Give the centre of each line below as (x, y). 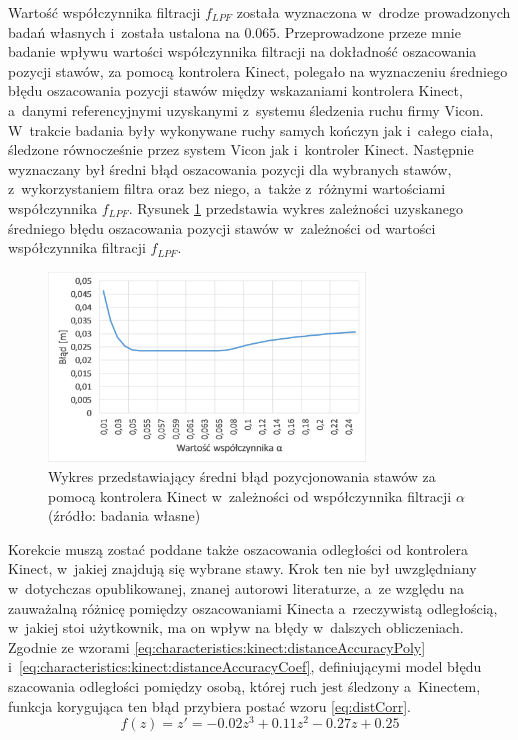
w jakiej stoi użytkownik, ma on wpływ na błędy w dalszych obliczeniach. (236, 627)
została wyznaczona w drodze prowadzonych (373, 12)
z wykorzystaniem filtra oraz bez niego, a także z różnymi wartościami (227, 188)
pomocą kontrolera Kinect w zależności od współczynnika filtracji (250, 495)
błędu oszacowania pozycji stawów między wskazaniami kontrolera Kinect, (235, 90)
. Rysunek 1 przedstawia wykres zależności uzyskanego (296, 207)
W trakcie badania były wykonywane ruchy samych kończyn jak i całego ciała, (251, 129)
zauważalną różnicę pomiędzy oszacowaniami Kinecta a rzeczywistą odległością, (253, 607)
